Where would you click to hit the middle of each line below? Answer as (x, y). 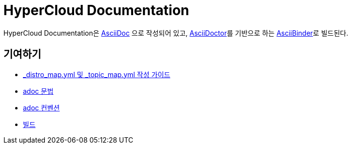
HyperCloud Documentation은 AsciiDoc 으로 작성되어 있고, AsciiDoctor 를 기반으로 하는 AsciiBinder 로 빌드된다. (176, 33)
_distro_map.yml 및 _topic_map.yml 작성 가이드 (97, 74)
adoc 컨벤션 (41, 107)
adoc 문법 (38, 91)
